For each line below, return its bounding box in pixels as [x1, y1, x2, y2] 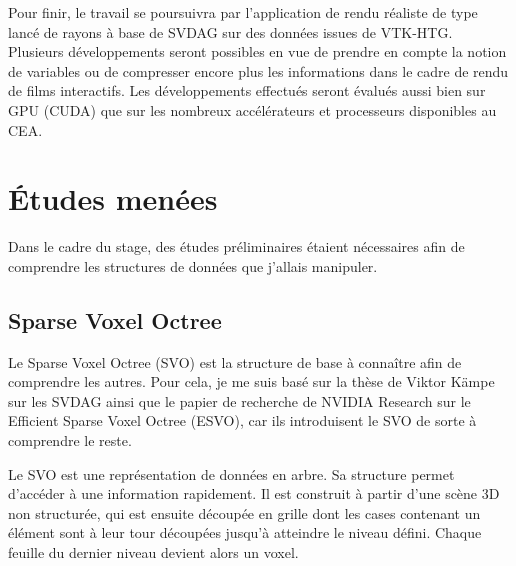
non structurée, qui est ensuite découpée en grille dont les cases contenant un [8, 502, 481, 523]
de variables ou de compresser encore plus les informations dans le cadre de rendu [8, 60, 509, 81]
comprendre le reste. [8, 430, 132, 451]
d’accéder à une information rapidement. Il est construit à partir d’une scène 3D [8, 483, 500, 504]
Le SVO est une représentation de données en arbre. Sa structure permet [8, 463, 455, 484]
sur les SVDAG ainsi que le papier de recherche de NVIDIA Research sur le [8, 390, 471, 411]
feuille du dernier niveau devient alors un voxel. [8, 542, 299, 563]
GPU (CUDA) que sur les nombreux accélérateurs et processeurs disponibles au [8, 99, 497, 120]
